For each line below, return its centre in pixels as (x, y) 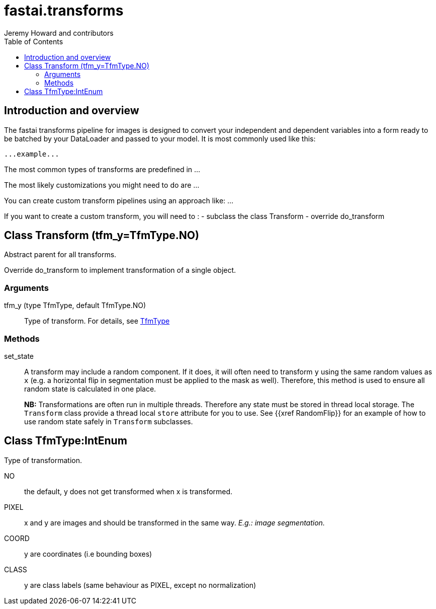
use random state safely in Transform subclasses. (109, 421)
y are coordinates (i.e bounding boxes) (88, 554)
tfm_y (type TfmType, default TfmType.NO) (75, 306)
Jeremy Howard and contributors (59, 33)
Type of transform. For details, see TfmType (97, 321)
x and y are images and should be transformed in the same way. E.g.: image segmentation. (175, 522)
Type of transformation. (43, 460)
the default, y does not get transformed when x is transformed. (128, 491)
